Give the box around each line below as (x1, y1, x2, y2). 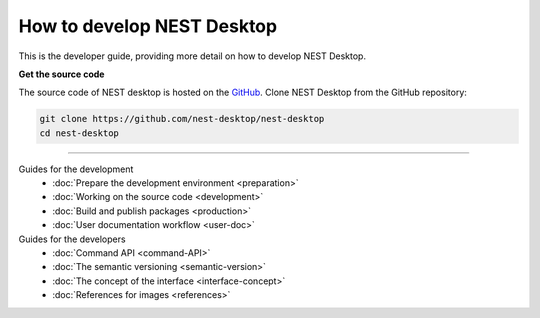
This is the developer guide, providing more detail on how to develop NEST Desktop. (18, 50, 367, 62)
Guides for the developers (18, 233, 126, 245)
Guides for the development (18, 163, 134, 175)
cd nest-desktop (39, 127, 120, 139)
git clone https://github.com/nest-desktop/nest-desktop (39, 113, 325, 125)
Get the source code (18, 68, 105, 80)
